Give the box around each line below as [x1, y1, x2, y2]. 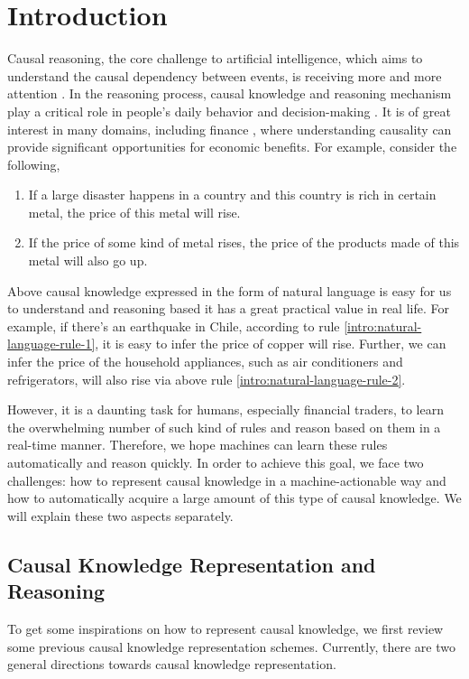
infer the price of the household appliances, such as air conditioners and [7, 352, 403, 371]
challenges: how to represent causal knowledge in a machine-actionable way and [7, 470, 446, 489]
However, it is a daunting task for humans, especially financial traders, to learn [7, 400, 444, 419]
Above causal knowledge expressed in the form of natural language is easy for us [7, 281, 452, 300]
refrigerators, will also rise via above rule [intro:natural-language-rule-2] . [7, 369, 406, 388]
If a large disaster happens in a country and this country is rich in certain [28, 185, 437, 204]
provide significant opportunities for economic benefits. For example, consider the [7, 137, 457, 156]
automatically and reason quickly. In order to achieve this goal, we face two [7, 453, 424, 471]
